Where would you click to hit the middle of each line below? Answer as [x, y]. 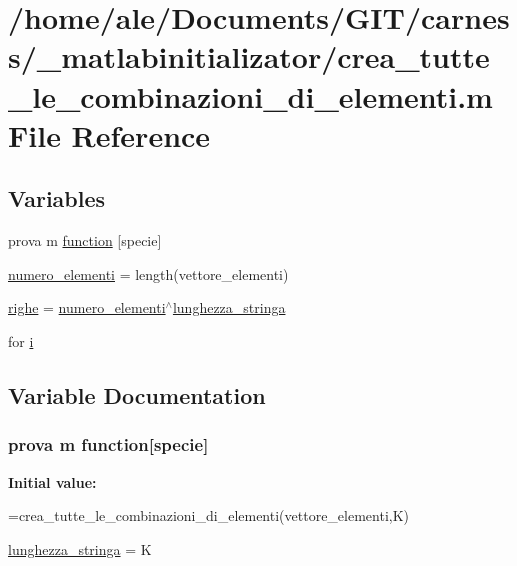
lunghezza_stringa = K [80, 548]
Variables [57, 198]
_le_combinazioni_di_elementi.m [250, 95]
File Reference [109, 134]
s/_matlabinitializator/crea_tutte [249, 56]
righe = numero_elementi [87, 307]
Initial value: [52, 481]
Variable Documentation [137, 394]
